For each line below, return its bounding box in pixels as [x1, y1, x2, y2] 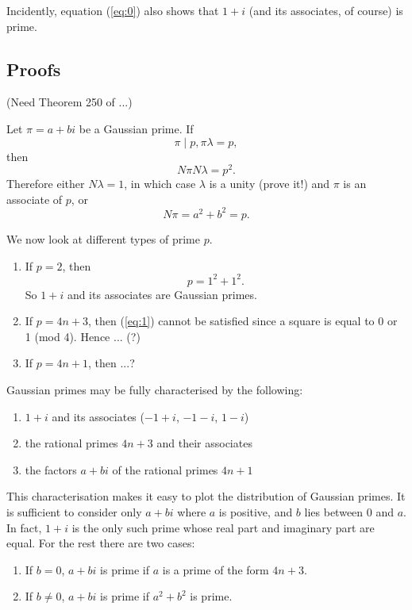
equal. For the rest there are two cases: [6, 535, 195, 551]
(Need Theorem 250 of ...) [6, 94, 133, 110]
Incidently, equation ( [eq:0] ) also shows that [6, 2, 219, 18]
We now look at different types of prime [6, 230, 200, 247]
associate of [6, 190, 63, 207]
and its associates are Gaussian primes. [67, 286, 257, 302]
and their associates [156, 435, 252, 451]
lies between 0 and [304, 503, 394, 520]
